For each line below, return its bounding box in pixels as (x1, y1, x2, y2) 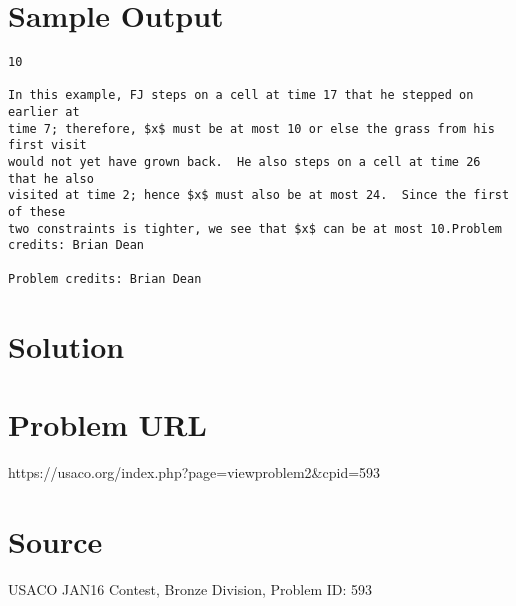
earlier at (8, 105, 80, 120)
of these (8, 205, 66, 220)
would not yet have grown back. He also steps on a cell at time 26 (8, 155, 481, 170)
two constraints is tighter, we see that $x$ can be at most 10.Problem (8, 221, 502, 236)
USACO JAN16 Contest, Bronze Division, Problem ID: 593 (8, 578, 373, 599)
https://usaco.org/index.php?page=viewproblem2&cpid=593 (8, 461, 381, 482)
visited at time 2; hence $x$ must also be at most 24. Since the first (8, 188, 510, 203)
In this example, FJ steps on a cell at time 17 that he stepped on (8, 88, 474, 103)
